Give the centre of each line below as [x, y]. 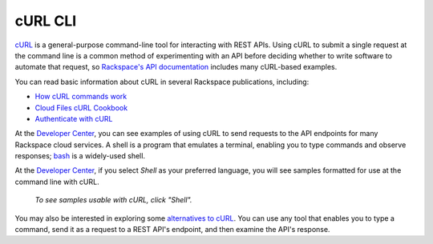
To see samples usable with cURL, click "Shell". [113, 200]
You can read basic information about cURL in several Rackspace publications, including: [162, 82]
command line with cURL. [57, 182]
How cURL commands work [81, 97]
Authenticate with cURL [74, 118]
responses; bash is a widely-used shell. [80, 156]
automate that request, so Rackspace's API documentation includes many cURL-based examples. [176, 67]
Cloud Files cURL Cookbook [81, 107]
